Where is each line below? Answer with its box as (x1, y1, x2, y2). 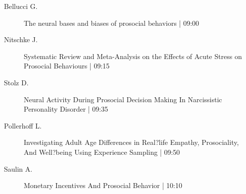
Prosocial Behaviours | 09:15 (24, 61, 110, 71)
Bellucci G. (4, 1, 38, 11)
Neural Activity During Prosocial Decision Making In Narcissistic (24, 94, 222, 104)
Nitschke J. (4, 34, 38, 45)
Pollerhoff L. (4, 120, 42, 130)
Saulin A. (4, 163, 33, 174)
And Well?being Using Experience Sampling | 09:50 (24, 146, 180, 157)
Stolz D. (4, 77, 29, 87)
